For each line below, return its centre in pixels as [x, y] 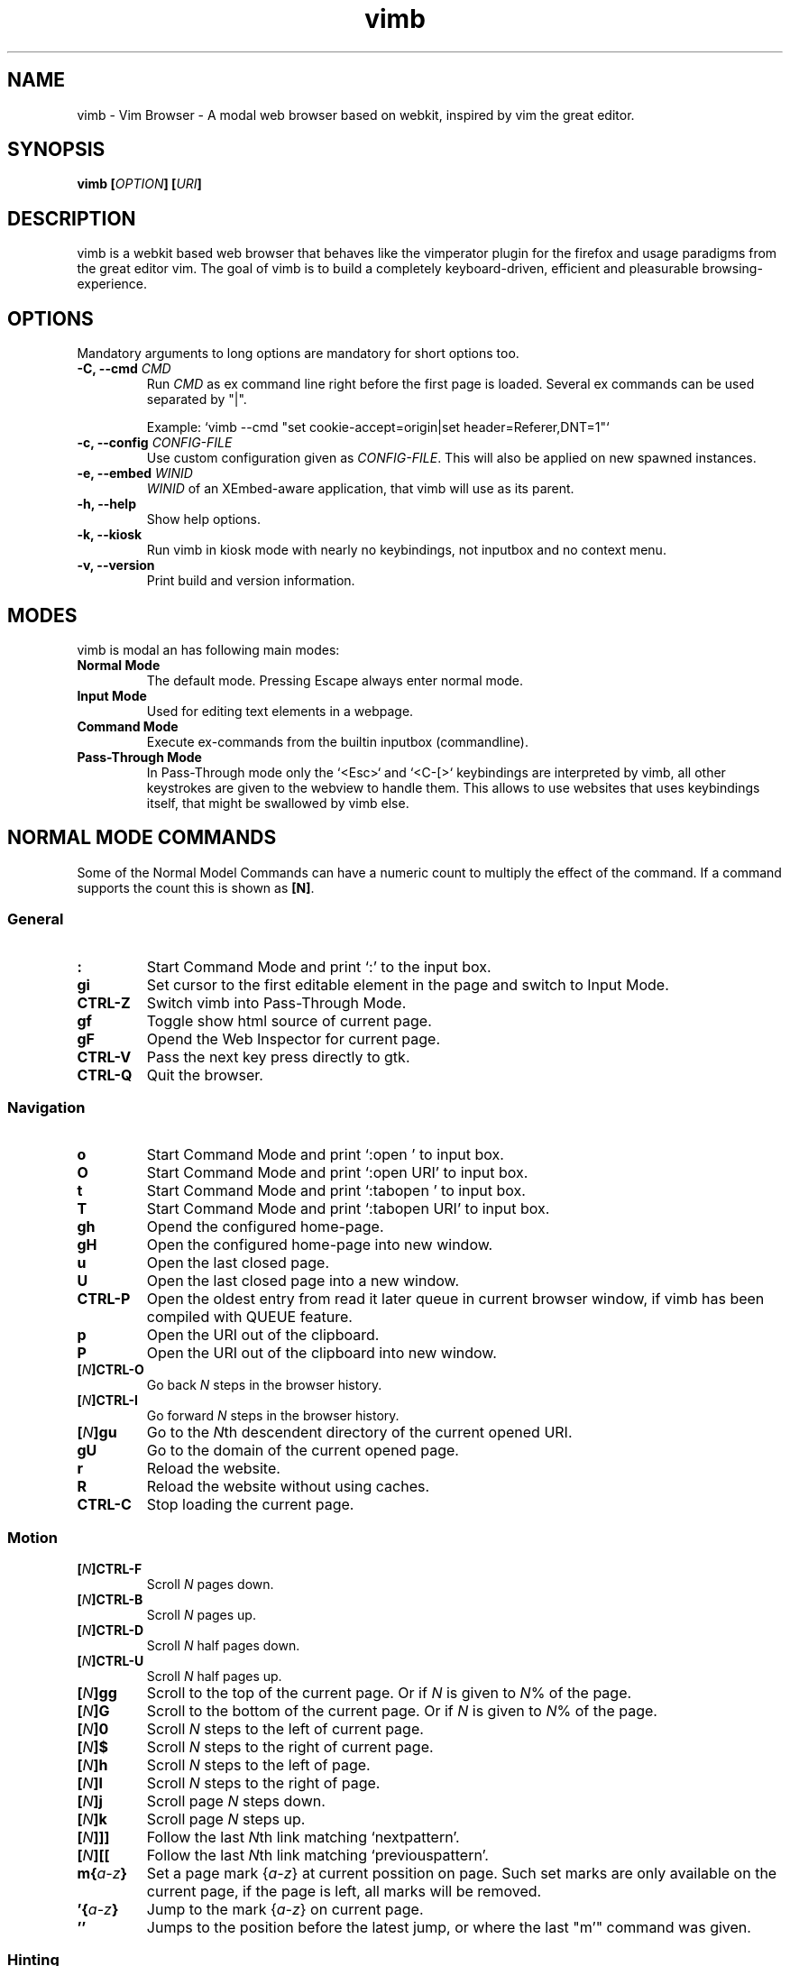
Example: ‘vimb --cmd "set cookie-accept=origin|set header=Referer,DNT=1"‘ [378, 427]
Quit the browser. [205, 1075]
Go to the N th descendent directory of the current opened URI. [359, 1433]
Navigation [46, 1107]
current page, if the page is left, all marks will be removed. [344, 1892]
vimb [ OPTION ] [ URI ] [139, 184]
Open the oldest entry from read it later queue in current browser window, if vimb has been [455, 1299]
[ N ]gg [97, 1693]
